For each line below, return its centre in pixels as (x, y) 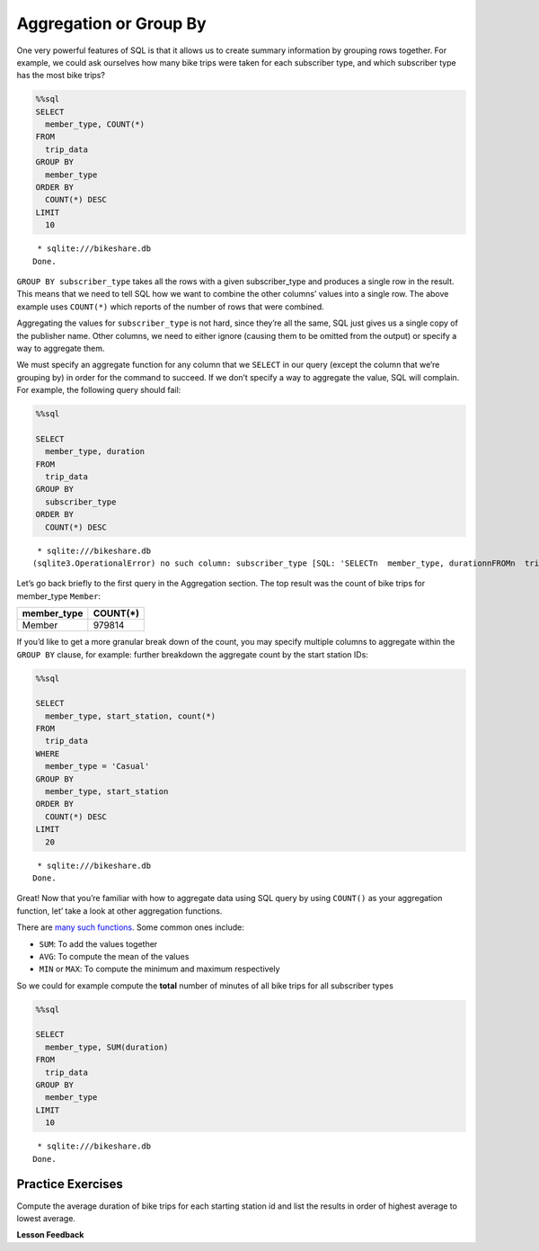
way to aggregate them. (61, 348)
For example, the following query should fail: (99, 390)
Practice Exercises (70, 1184)
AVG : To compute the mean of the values (114, 956)
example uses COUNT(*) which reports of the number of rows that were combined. (171, 307)
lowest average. (46, 1218)
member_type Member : (59, 596)
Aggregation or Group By (111, 23)
